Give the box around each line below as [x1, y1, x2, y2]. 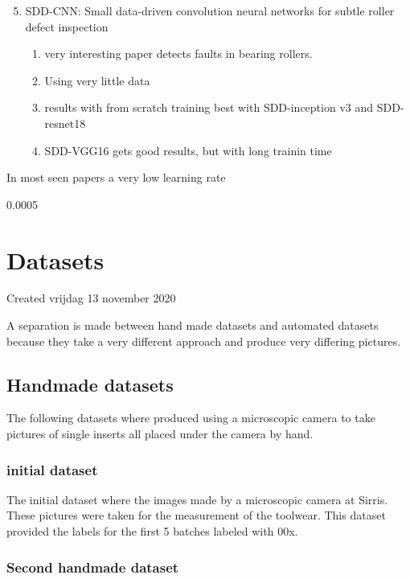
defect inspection [25, 18, 109, 35]
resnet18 [44, 114, 86, 131]
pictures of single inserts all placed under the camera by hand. [6, 425, 314, 442]
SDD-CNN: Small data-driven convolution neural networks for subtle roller [25, 2, 395, 18]
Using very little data [44, 72, 150, 88]
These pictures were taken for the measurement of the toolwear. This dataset [6, 507, 386, 524]
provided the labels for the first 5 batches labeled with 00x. [6, 523, 298, 540]
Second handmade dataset [6, 556, 179, 577]
